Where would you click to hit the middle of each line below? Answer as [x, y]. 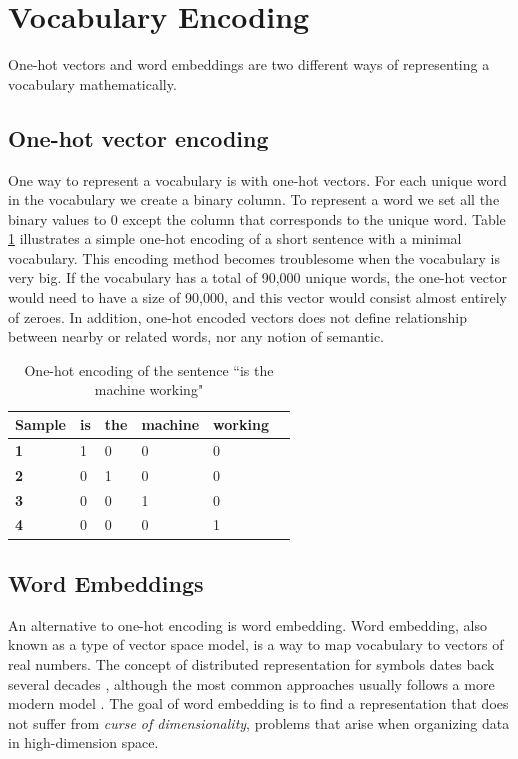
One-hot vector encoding [138, 137]
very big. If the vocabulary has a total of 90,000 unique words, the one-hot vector [257, 277]
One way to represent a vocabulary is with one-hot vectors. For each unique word [257, 179]
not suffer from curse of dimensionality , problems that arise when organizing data [259, 722]
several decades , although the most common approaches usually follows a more [251, 683]
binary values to [57, 218]
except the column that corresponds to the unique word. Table [314, 218]
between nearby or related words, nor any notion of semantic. [196, 336]
